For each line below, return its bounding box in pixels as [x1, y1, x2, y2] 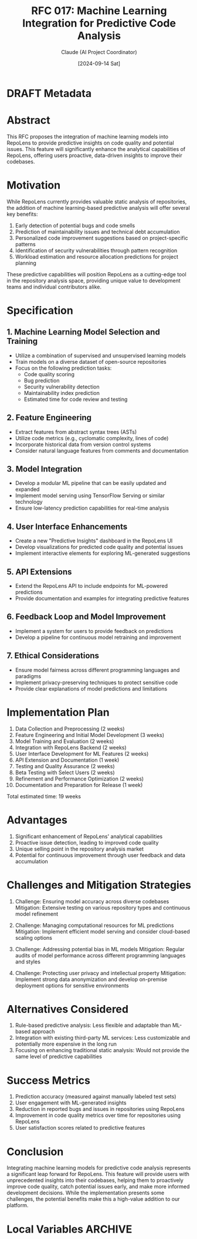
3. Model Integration [6, 464, 83, 474]
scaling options [15, 934, 52, 941]
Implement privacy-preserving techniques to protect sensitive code [15, 679, 178, 686]
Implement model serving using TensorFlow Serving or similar [15, 492, 165, 499]
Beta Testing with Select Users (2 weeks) [15, 769, 115, 776]
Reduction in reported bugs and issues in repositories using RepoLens [15, 1106, 185, 1113]
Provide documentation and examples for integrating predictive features [15, 595, 189, 602]
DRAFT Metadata [6, 86, 92, 100]
